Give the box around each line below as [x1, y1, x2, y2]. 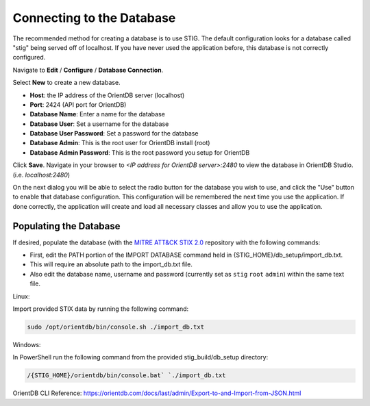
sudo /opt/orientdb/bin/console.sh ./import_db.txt [27, 323, 205, 331]
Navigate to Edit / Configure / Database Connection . [12, 66, 164, 74]
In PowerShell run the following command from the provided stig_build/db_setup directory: [12, 353, 269, 361]
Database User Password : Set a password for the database [29, 129, 199, 138]
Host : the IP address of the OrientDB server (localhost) [29, 91, 185, 99]
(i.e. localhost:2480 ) [12, 170, 71, 179]
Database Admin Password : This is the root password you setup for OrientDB [29, 148, 250, 157]
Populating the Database [12, 220, 121, 232]
